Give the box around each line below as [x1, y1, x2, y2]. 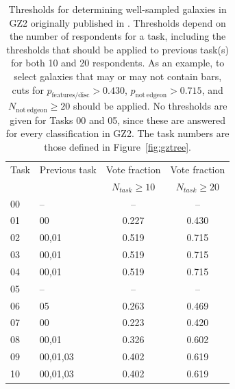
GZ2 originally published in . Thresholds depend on [9, 15, 226, 29]
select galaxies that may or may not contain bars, [14, 68, 222, 83]
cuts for [12, 82, 44, 97]
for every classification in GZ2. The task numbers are [5, 126, 230, 140]
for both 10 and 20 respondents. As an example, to [10, 55, 225, 70]
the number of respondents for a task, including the [9, 29, 226, 43]
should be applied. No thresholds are [73, 99, 227, 113]
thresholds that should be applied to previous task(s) [6, 42, 229, 56]
